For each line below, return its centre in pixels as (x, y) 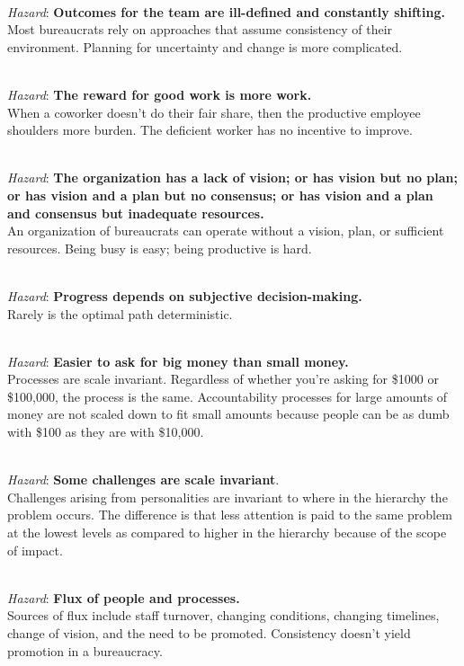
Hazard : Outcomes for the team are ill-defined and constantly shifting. (226, 11)
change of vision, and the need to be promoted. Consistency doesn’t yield (209, 633)
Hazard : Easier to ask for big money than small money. (178, 361)
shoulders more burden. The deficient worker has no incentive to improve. (210, 130)
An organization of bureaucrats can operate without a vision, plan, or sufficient (226, 231)
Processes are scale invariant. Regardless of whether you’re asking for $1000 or (223, 379)
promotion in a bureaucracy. (85, 650)
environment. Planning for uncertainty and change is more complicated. (205, 46)
